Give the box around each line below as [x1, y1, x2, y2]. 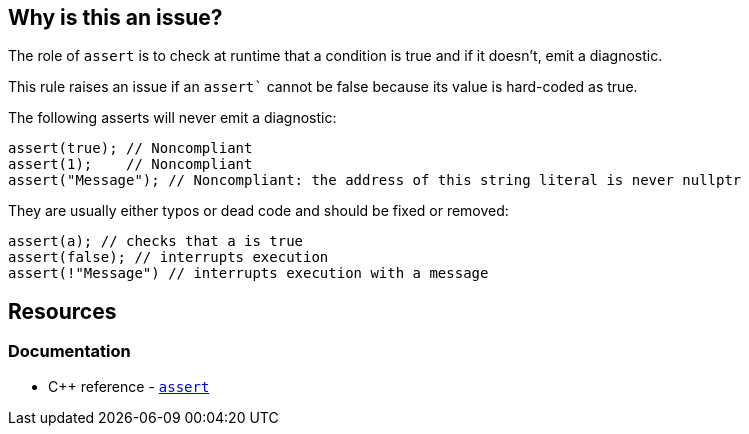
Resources [8, 298, 117, 324]
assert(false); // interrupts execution [8, 249, 329, 266]
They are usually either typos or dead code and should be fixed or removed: [8, 202, 509, 220]
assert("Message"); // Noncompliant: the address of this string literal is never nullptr [8, 172, 742, 189]
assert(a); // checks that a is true [8, 233, 304, 250]
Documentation [8, 341, 131, 362]
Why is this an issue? [8, 5, 223, 30]
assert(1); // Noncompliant [8, 156, 253, 173]
